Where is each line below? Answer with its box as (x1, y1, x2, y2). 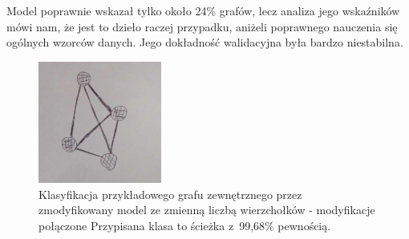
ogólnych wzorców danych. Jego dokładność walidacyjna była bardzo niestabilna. (6, 34, 403, 51)
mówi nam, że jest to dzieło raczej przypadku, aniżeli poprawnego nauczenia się (6, 18, 398, 34)
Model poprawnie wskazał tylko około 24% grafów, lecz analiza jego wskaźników (6, 2, 400, 18)
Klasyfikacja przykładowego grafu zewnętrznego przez (38, 185, 302, 202)
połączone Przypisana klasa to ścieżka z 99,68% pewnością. (38, 217, 331, 233)
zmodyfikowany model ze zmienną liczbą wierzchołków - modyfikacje (38, 201, 375, 218)
